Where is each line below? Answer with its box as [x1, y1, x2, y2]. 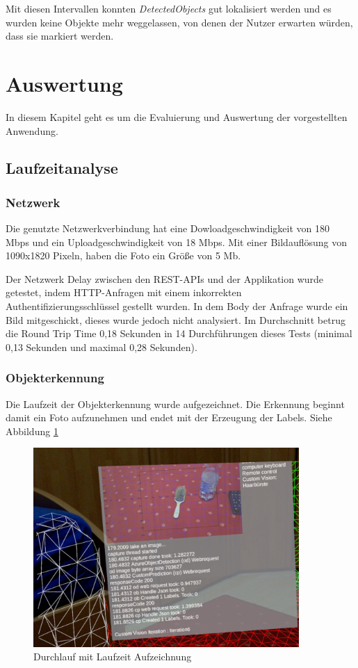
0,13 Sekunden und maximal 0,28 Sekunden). [6, 339, 197, 354]
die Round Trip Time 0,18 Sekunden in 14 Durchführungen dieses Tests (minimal [6, 326, 352, 341]
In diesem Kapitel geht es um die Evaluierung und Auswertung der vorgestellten [6, 109, 348, 124]
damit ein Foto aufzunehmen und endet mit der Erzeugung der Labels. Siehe [6, 410, 332, 425]
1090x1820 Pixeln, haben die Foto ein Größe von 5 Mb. [6, 248, 241, 263]
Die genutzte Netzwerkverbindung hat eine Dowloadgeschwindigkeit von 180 [6, 221, 330, 236]
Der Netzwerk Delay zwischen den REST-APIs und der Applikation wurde [6, 271, 324, 286]
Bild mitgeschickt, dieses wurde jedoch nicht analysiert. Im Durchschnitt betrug [6, 312, 345, 327]
